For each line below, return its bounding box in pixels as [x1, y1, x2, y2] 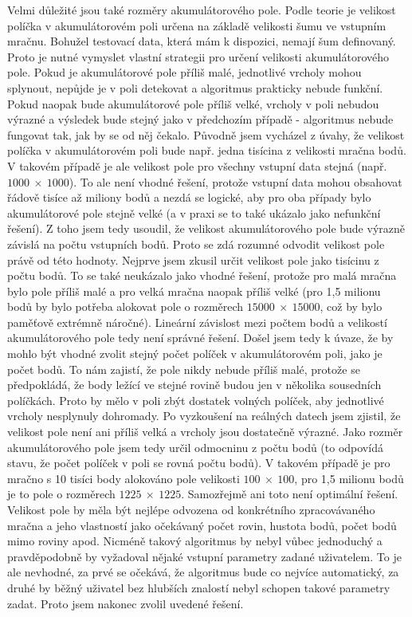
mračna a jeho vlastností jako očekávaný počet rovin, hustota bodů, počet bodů [7, 517, 397, 533]
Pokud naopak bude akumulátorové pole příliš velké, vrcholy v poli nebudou [7, 95, 379, 112]
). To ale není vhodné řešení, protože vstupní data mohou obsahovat [69, 173, 402, 190]
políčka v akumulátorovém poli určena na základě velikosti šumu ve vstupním [7, 17, 386, 33]
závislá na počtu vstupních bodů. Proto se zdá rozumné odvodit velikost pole [7, 235, 385, 252]
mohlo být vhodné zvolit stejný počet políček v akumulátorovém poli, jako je [7, 345, 383, 362]
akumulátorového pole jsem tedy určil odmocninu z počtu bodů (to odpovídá [7, 438, 383, 455]
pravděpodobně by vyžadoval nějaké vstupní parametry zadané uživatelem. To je [7, 548, 402, 564]
